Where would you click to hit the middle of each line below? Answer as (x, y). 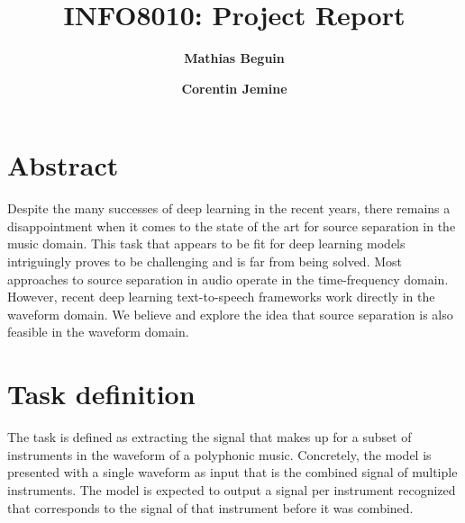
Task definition (101, 394)
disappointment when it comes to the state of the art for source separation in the (232, 225)
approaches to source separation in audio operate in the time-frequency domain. (228, 279)
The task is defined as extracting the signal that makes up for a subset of (210, 437)
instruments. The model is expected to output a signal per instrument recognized (232, 489)
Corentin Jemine (234, 88)
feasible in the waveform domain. (98, 332)
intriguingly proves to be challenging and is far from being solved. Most (205, 261)
